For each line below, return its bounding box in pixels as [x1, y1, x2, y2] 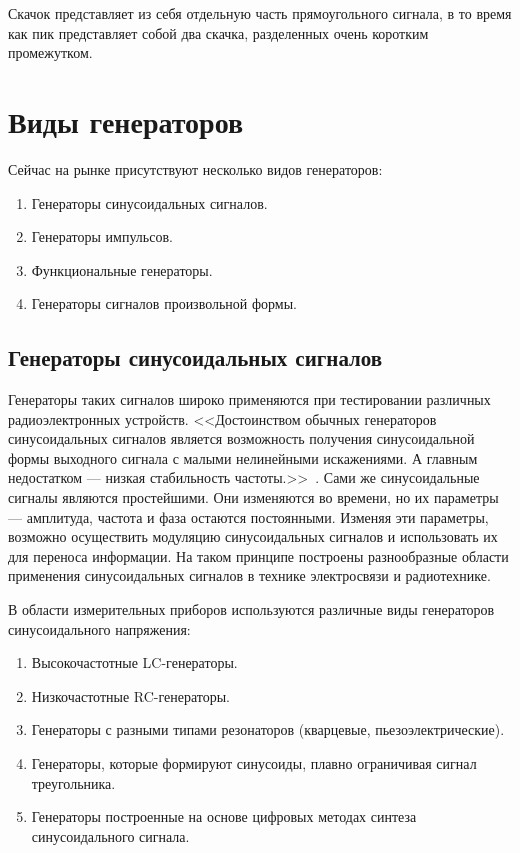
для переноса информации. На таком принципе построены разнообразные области [8, 545, 509, 566]
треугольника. [31, 772, 116, 793]
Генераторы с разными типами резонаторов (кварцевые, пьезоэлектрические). [31, 719, 505, 740]
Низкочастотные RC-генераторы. [31, 685, 231, 706]
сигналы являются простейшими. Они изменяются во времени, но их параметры [8, 487, 499, 508]
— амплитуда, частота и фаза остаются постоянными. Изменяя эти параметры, [8, 506, 489, 527]
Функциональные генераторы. [31, 259, 213, 280]
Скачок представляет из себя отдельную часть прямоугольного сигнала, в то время [8, 3, 512, 23]
